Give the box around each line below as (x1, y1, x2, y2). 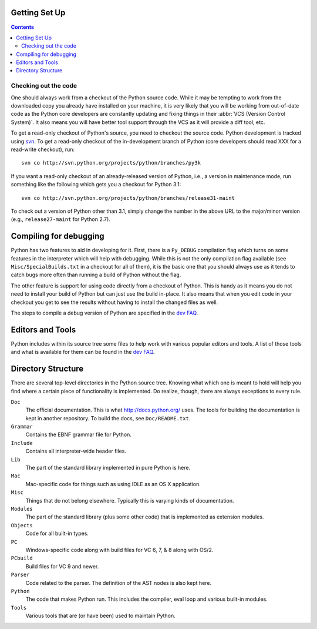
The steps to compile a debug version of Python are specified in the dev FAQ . (11, 309, 198, 316)
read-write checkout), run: (11, 146, 75, 153)
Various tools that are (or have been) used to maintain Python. (25, 612, 176, 620)
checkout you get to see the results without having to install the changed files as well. (11, 299, 218, 306)
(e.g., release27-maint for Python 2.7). (11, 216, 111, 223)
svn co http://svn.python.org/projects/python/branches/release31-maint (21, 195, 235, 201)
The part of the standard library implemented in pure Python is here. (25, 464, 191, 471)
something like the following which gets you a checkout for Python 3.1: (11, 181, 181, 188)
